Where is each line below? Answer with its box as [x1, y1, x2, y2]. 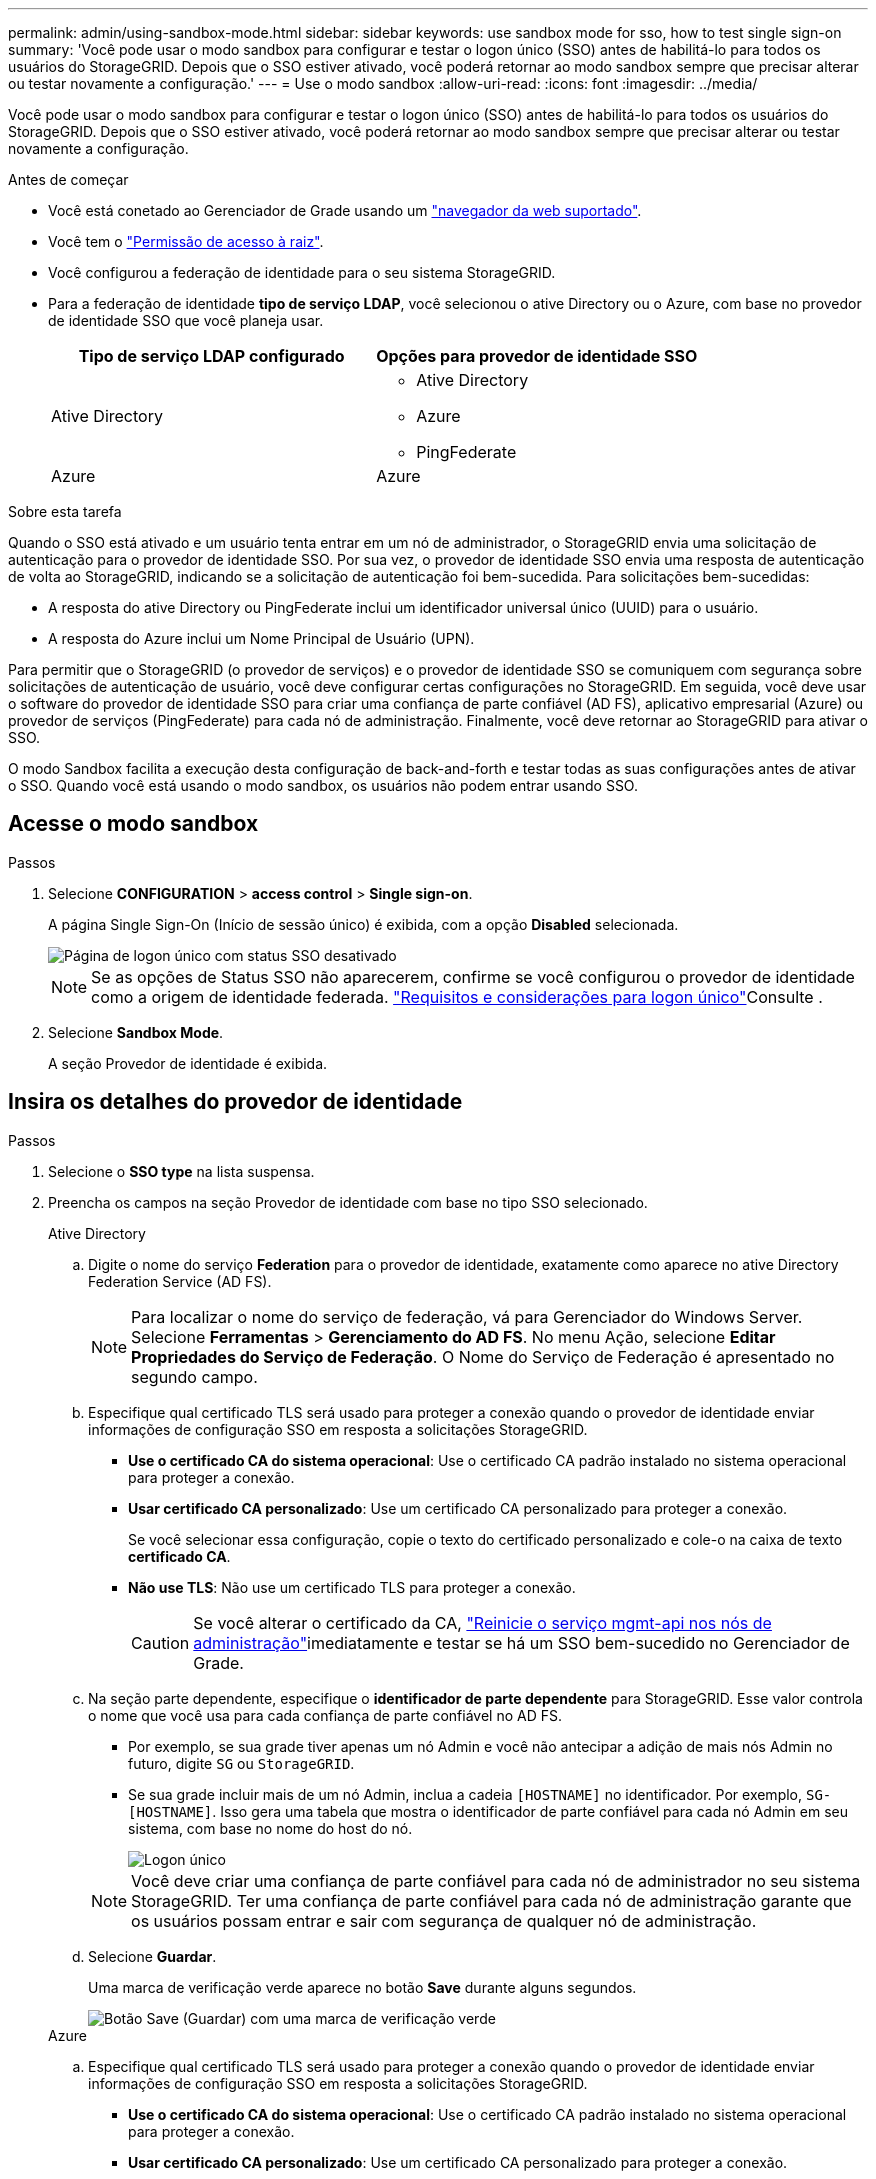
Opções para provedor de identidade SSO [376, 346, 698, 366]
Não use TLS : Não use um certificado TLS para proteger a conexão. [128, 1578, 576, 1596]
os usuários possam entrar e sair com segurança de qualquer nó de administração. [131, 1910, 757, 1931]
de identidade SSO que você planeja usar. [48, 312, 324, 329]
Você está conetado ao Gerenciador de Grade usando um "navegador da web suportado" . [48, 202, 642, 219]
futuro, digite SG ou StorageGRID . [128, 1754, 355, 1772]
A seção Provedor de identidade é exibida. [48, 1054, 328, 1072]
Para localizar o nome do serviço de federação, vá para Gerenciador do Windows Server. [131, 1306, 803, 1327]
